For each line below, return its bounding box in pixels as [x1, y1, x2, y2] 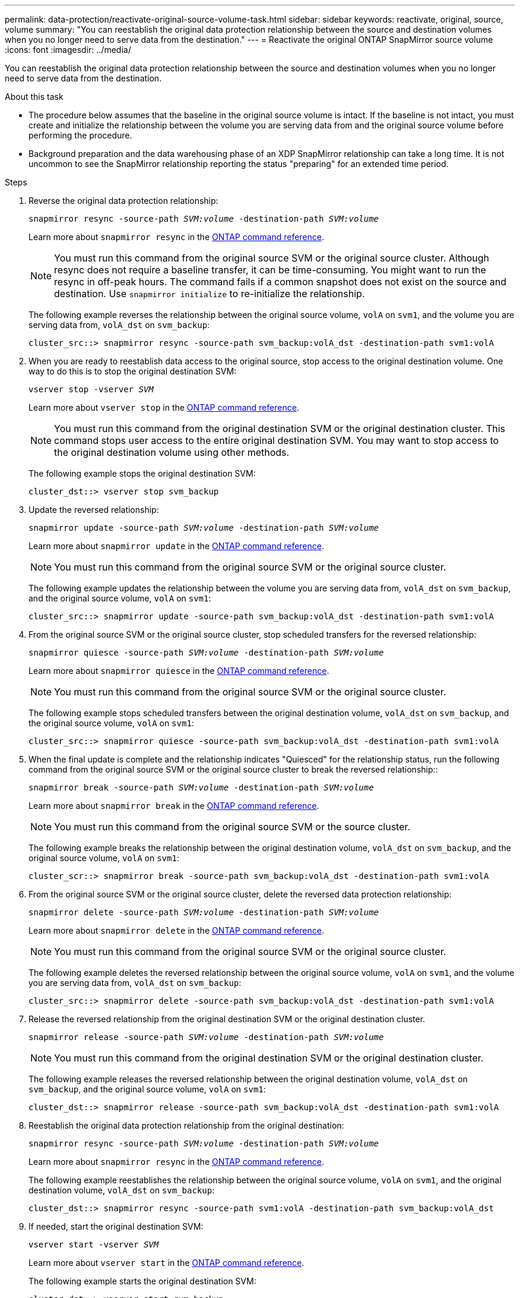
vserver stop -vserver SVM [28, 385, 154, 394]
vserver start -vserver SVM [28, 1240, 159, 1249]
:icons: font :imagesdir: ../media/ [5, 45, 131, 55]
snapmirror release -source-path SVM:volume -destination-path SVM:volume [28, 1032, 384, 1042]
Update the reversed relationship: [28, 505, 159, 515]
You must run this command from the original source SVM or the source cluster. [54, 821, 411, 833]
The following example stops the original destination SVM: [28, 468, 256, 478]
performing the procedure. [28, 130, 132, 140]
